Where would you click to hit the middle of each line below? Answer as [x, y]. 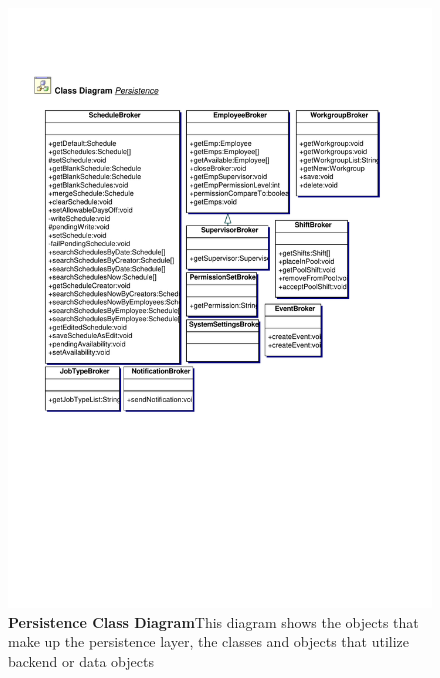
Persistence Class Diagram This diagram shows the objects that [213, 621]
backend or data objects [81, 660]
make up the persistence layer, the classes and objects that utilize [209, 641]
